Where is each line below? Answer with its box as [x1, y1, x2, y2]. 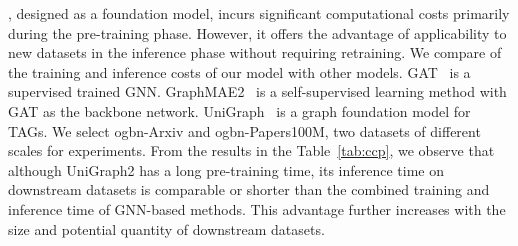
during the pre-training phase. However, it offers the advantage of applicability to [8, 22, 507, 43]
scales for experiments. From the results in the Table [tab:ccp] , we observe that [8, 140, 495, 161]
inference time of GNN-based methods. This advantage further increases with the [8, 198, 506, 219]
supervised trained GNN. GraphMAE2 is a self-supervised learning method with [8, 81, 507, 102]
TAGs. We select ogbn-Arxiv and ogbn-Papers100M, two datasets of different [8, 120, 481, 141]
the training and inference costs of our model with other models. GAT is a [8, 61, 471, 82]
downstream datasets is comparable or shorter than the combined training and [8, 179, 490, 200]
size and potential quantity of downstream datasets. [8, 218, 325, 239]
